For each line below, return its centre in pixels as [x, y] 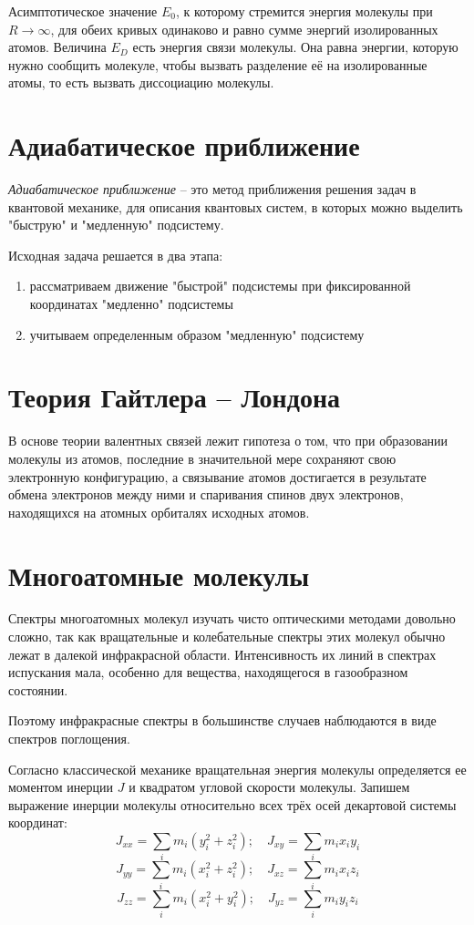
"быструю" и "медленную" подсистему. [116, 225]
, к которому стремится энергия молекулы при [304, 11]
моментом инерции [61, 787]
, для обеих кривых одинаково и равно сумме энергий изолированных [244, 29]
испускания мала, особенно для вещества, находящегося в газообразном [208, 672]
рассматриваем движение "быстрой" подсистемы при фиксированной [220, 286]
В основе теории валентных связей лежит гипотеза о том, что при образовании [228, 441]
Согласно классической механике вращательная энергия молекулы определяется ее [237, 769]
